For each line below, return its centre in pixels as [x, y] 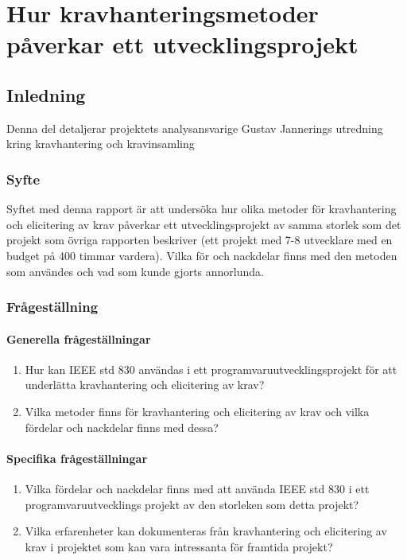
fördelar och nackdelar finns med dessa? [122, 427]
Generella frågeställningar [79, 338]
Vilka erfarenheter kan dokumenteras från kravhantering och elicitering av [206, 531]
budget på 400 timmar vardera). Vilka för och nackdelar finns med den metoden [202, 255]
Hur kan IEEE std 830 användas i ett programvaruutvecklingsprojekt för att [211, 369]
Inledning [46, 94]
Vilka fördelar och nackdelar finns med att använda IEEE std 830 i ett [197, 488]
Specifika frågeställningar [77, 458]
